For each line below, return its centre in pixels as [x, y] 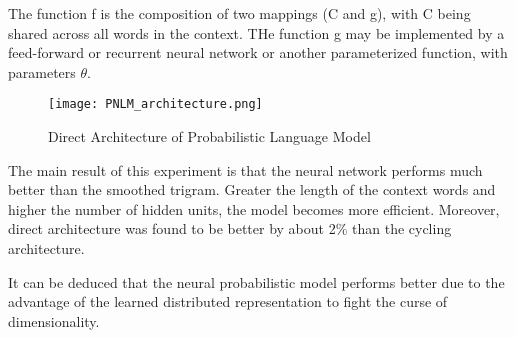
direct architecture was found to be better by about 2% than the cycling [230, 228]
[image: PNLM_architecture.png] [155, 104]
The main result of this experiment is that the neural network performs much [245, 169]
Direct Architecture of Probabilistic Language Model [209, 136]
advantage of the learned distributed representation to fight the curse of [228, 301]
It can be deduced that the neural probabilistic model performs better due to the [256, 281]
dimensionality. [54, 320]
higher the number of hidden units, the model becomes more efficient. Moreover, [254, 208]
